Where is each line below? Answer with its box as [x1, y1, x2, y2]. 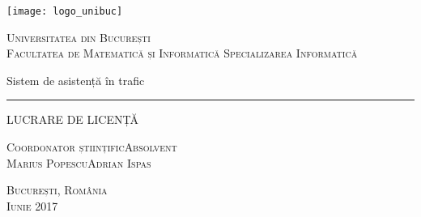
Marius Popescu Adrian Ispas [6, 154, 151, 171]
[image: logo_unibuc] [6, 6, 123, 17]
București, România [6, 181, 108, 198]
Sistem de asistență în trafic [6, 71, 145, 88]
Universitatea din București [6, 28, 151, 45]
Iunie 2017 [6, 197, 58, 214]
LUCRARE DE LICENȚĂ [6, 111, 138, 128]
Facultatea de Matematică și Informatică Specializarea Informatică [6, 45, 358, 62]
